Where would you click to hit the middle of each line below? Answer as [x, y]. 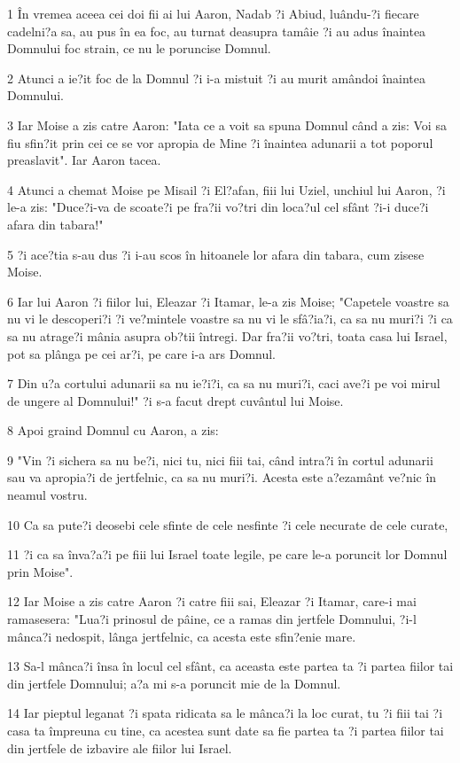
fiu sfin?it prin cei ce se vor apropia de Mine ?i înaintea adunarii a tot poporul [220, 142]
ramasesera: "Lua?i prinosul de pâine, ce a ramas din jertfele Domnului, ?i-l [212, 619]
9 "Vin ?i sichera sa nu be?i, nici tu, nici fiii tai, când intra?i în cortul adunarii [220, 459]
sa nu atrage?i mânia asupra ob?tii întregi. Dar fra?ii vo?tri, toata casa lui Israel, [227, 335]
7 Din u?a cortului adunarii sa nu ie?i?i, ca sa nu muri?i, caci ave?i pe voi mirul [224, 383]
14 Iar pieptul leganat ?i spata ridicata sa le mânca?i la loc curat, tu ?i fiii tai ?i [225, 713]
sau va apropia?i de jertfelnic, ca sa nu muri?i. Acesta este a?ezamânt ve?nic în [222, 477]
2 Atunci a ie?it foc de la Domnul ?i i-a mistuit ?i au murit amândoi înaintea [217, 78]
